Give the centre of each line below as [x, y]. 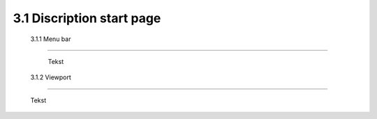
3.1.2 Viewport [51, 77]
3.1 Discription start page [87, 18]
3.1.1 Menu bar [51, 39]
